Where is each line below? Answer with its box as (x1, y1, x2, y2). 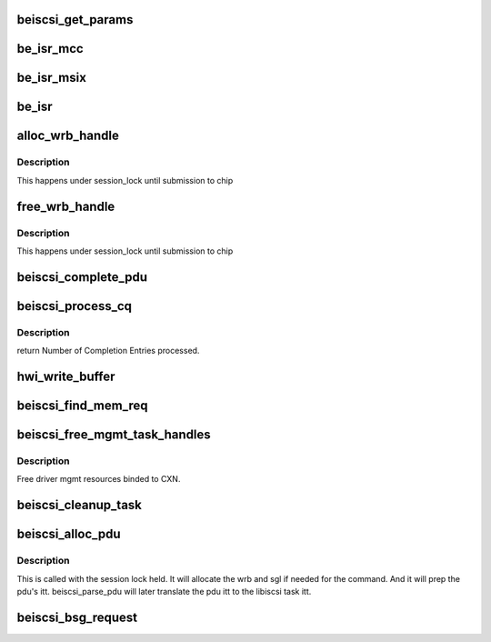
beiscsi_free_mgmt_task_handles (16, 427, 211, 442)
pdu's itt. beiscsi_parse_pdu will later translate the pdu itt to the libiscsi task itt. (16, 586, 312, 597)
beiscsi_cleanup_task (16, 497, 143, 513)
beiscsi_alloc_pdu (16, 527, 122, 542)
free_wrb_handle (16, 198, 115, 214)
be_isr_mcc (16, 41, 84, 56)
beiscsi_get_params (16, 12, 134, 27)
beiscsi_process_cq (16, 298, 132, 314)
